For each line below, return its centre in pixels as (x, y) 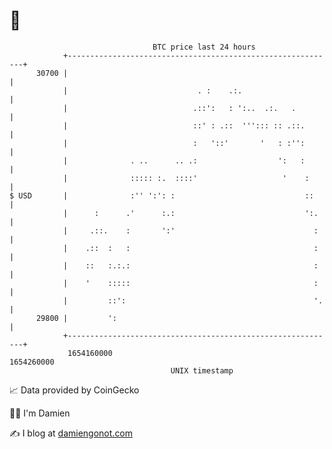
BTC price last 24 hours (204, 47)
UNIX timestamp (202, 370)
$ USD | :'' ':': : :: (161, 195)
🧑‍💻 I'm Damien (40, 413)
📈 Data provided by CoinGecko (74, 390)
